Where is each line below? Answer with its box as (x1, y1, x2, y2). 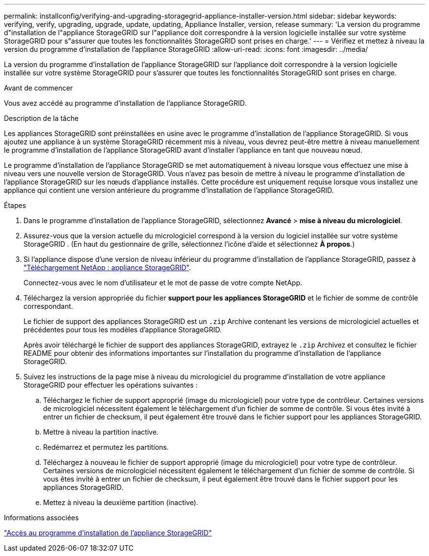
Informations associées (4, 513, 79, 522)
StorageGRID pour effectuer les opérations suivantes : (24, 381, 198, 389)
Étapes (4, 201, 26, 209)
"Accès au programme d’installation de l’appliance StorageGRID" (4, 529, 212, 537)
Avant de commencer (4, 84, 73, 92)
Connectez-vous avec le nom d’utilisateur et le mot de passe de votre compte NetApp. (24, 278, 302, 287)
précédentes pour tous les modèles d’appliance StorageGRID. (24, 325, 222, 334)
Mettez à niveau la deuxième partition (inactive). (43, 498, 198, 507)
